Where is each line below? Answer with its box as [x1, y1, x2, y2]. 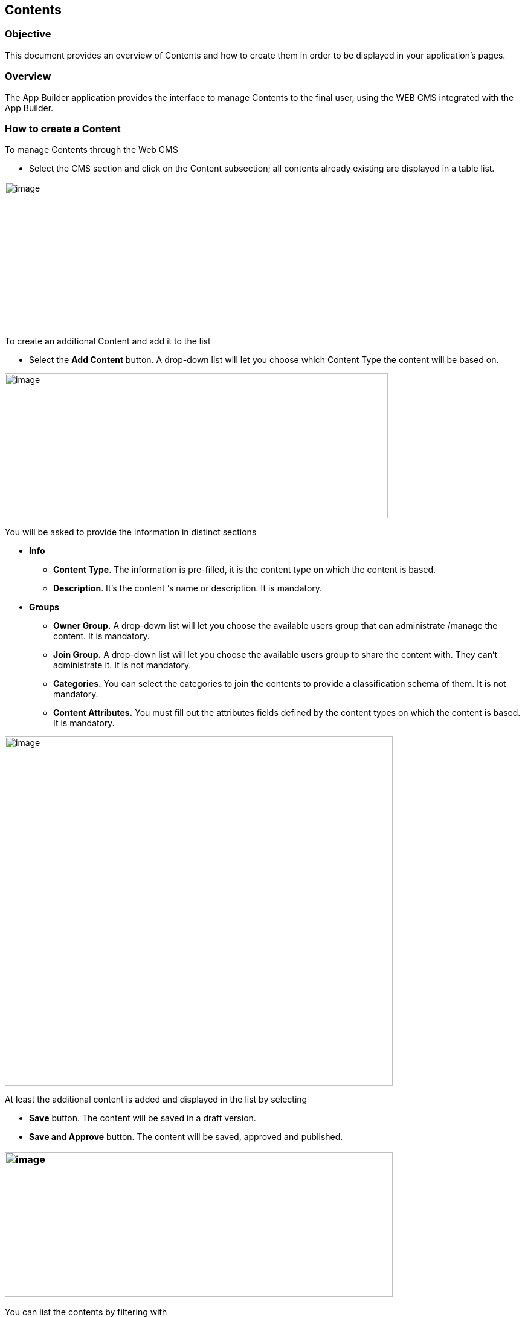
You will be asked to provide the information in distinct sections [5, 527, 257, 538]
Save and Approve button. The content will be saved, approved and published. [29, 1132, 343, 1142]
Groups [29, 602, 59, 613]
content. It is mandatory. [53, 631, 150, 642]
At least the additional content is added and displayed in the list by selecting [5, 1094, 308, 1105]
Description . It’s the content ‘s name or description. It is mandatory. [53, 583, 323, 594]
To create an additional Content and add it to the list [5, 336, 211, 347]
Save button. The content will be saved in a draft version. [29, 1113, 256, 1124]
